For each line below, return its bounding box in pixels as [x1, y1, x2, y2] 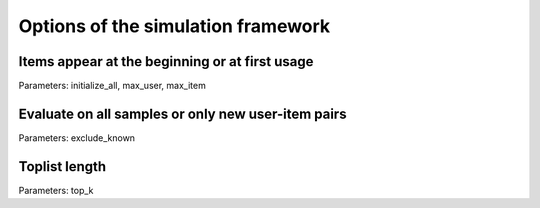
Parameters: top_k [18, 184, 94, 196]
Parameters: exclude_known [18, 131, 135, 144]
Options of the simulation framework [18, 15, 331, 37]
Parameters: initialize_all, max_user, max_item [18, 80, 207, 92]
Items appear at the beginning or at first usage [18, 53, 314, 70]
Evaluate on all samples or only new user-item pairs [18, 105, 347, 122]
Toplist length [18, 158, 107, 175]
